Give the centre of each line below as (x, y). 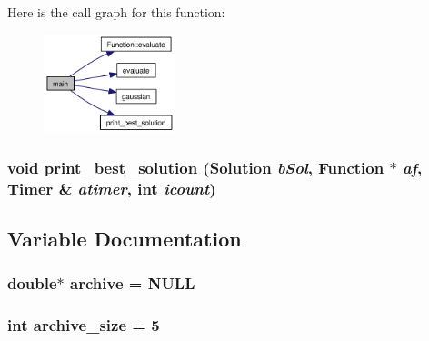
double (32, 283)
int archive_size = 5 (84, 325)
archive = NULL (133, 283)
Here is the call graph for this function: (116, 12)
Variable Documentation (125, 238)
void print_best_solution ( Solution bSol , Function (196, 167)
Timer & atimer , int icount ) (112, 188)
